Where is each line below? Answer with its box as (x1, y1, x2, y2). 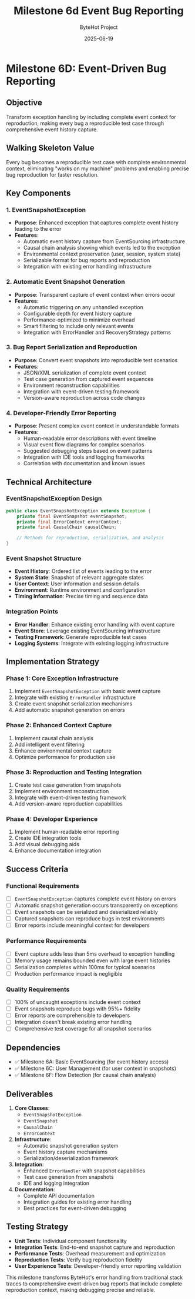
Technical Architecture (6, 477, 92, 487)
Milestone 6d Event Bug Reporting (14, 4, 184, 18)
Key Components (6, 188, 71, 198)
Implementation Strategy (6, 657, 100, 667)
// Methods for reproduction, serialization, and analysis (16, 535, 164, 541)
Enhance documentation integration (14, 847, 102, 854)
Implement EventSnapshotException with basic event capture (14, 688, 161, 695)
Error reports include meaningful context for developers (14, 922, 150, 929)
